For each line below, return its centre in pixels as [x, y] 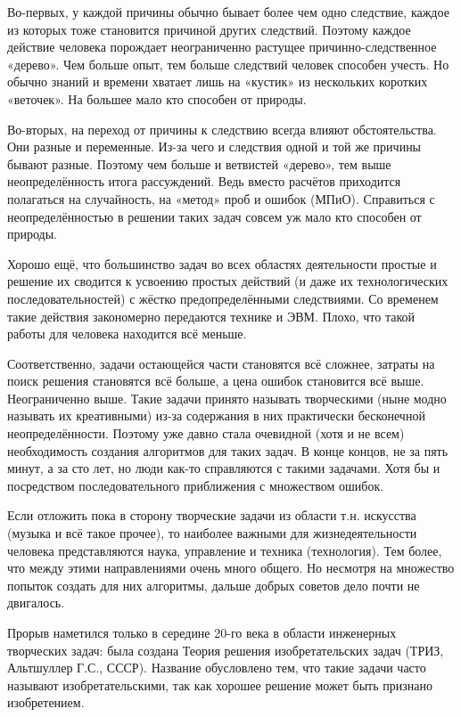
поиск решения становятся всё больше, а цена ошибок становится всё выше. [216, 381]
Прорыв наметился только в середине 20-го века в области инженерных [202, 632]
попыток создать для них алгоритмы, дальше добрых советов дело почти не [214, 585]
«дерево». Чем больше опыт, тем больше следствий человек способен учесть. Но [228, 64]
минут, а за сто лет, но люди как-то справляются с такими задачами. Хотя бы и [224, 468]
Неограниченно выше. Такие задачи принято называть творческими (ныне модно [227, 398]
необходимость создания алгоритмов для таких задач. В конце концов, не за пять [228, 450]
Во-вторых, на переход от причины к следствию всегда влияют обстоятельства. [222, 129]
